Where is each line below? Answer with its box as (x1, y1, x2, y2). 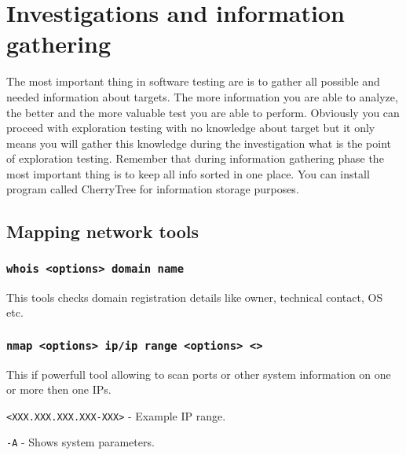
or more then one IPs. (6, 381, 112, 398)
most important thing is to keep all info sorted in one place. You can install (6, 165, 370, 182)
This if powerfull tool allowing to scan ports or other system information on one (6, 365, 391, 382)
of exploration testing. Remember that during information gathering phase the (6, 150, 384, 167)
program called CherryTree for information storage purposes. (6, 181, 299, 197)
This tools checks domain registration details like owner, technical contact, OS (6, 288, 383, 305)
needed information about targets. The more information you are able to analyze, (6, 88, 398, 105)
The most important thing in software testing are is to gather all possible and (6, 73, 380, 90)
